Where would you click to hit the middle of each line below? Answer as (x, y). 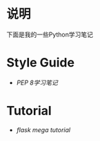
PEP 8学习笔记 (37, 83)
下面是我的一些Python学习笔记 (50, 34)
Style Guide (41, 63)
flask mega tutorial (43, 130)
